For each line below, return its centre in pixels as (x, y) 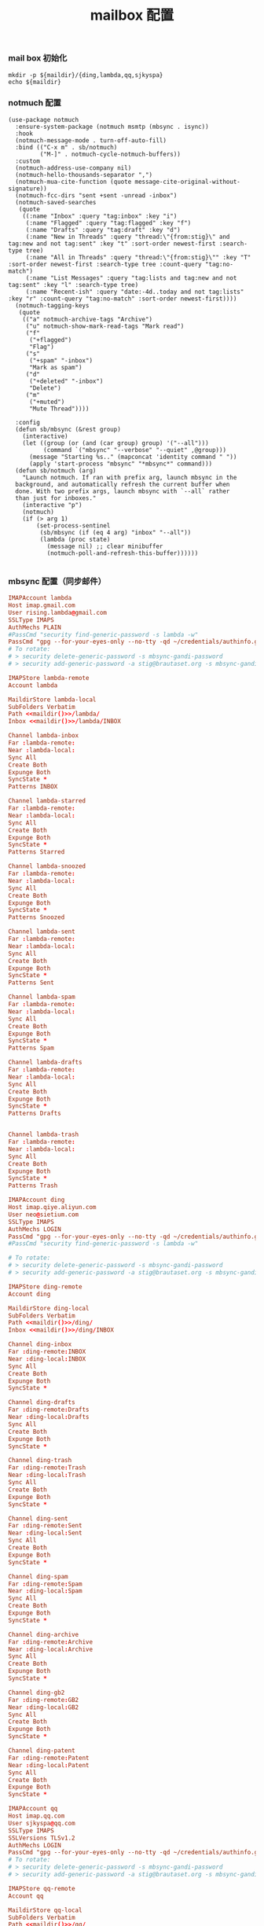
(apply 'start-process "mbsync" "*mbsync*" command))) (121, 464)
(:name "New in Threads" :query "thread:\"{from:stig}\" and (128, 237)
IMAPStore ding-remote (45, 1286)
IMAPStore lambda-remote (49, 678)
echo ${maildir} (35, 82)
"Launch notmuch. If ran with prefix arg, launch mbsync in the (130, 477)
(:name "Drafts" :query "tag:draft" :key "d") (103, 230)
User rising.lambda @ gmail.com (58, 612)
